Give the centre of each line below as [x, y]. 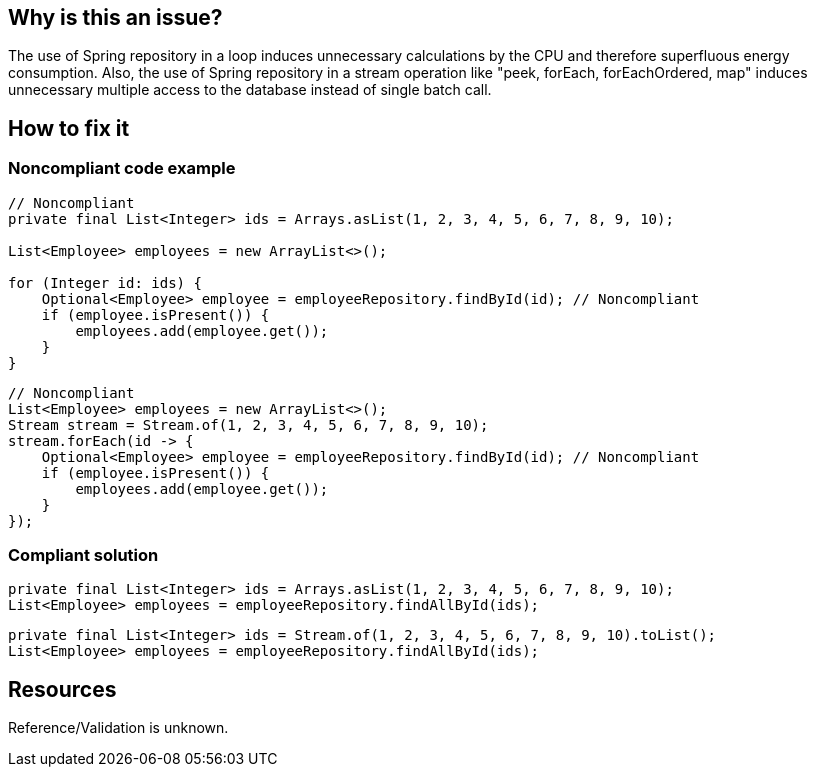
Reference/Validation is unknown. [118, 728]
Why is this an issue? [115, 17]
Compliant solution [83, 555]
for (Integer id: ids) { [105, 282]
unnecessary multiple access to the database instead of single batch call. [250, 90]
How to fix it [69, 128]
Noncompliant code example [122, 168]
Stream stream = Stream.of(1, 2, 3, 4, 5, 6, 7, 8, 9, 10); [248, 424]
